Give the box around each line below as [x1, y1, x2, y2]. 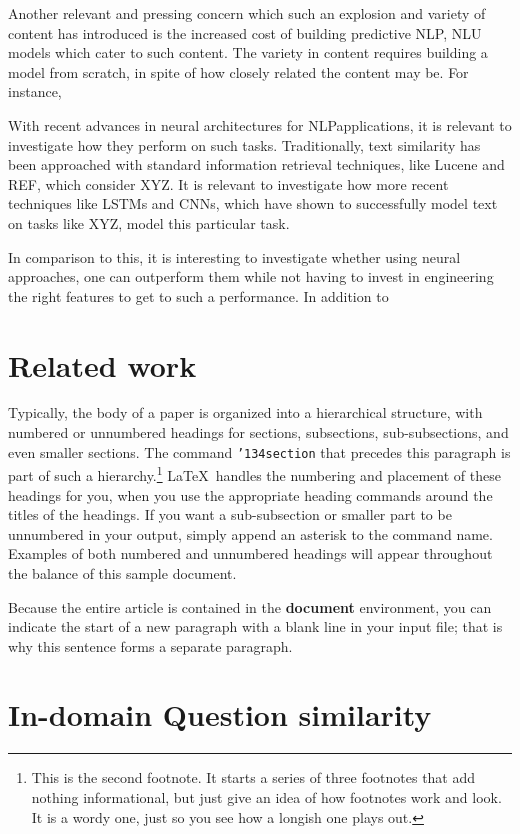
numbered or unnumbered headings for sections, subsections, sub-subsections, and [8, 422, 509, 443]
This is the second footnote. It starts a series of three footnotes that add [31, 767, 476, 788]
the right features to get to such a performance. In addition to [8, 285, 389, 306]
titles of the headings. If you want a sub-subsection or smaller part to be [8, 504, 452, 525]
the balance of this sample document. [8, 562, 237, 583]
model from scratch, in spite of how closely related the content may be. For [8, 61, 469, 82]
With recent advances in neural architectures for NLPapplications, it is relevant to [8, 114, 512, 135]
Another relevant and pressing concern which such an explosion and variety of [8, 3, 486, 23]
